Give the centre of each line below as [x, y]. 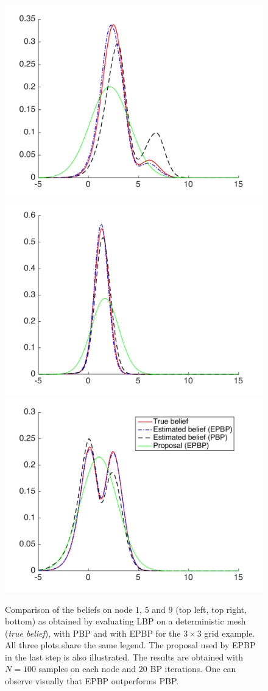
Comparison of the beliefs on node [69, 609]
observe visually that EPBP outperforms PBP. [92, 681]
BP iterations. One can [193, 669]
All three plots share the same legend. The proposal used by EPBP [130, 645]
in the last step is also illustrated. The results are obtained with [124, 657]
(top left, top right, [211, 609]
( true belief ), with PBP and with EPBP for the [93, 633]
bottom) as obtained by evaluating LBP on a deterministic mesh [125, 621]
